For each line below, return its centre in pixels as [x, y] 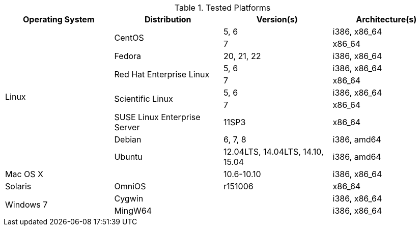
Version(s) [277, 19]
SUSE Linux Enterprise [157, 117]
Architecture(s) [386, 19]
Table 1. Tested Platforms [222, 8]
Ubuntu [128, 157]
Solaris [18, 186]
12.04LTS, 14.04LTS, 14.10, [274, 152]
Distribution [168, 19]
